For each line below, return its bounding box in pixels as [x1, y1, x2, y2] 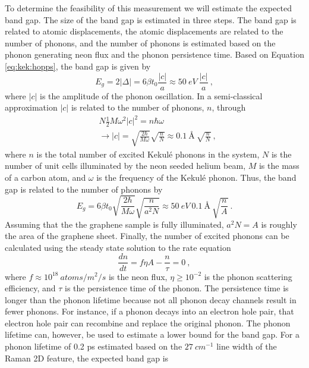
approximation [5, 101, 58, 114]
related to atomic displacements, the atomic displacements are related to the [5, 25, 283, 37]
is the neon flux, [108, 270, 168, 282]
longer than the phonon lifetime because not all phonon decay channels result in [5, 293, 297, 306]
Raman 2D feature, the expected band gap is [5, 351, 169, 364]
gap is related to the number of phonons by [5, 183, 163, 195]
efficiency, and [5, 282, 56, 294]
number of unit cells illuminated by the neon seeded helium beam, [5, 159, 246, 172]
